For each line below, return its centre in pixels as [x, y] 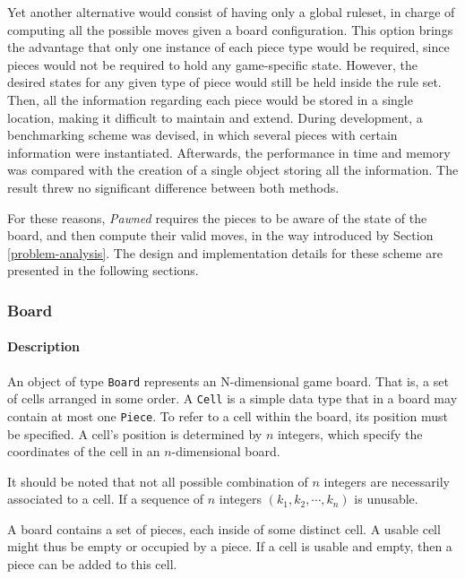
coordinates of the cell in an [84, 451]
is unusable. [386, 499]
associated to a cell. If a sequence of [106, 499]
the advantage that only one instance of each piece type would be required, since [228, 47]
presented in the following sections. [103, 270]
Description [44, 346]
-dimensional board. [226, 451]
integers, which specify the [350, 433]
